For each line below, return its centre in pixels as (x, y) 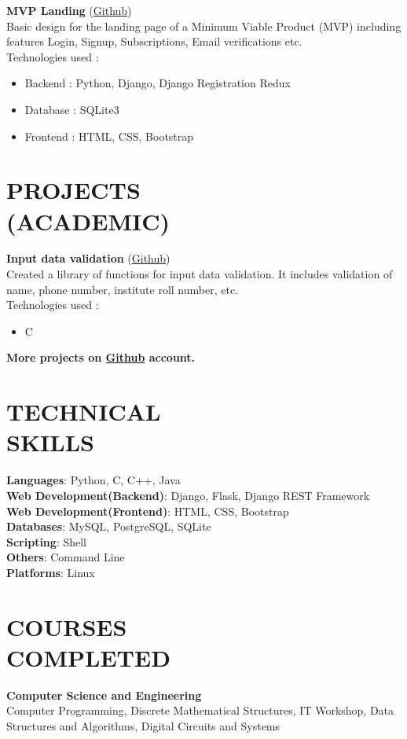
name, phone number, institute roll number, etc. (122, 289)
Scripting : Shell (47, 541)
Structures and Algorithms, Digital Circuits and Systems (143, 726)
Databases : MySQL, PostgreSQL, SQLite (109, 526)
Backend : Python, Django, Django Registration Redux (158, 83)
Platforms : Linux (51, 572)
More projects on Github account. (101, 357)
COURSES (67, 626)
